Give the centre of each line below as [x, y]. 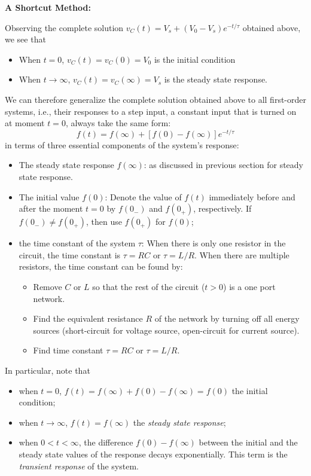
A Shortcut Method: [48, 7]
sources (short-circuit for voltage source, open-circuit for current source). [166, 330]
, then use [104, 222]
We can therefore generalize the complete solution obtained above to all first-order [155, 99]
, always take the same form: [118, 123]
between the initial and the [248, 442]
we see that [25, 39]
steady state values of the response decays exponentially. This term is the [153, 454]
